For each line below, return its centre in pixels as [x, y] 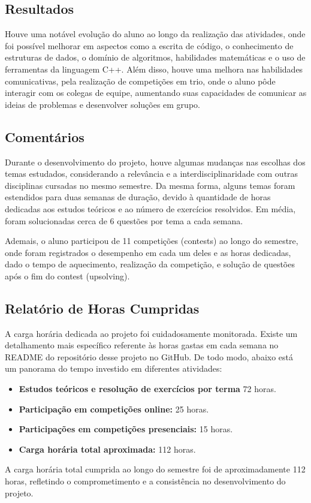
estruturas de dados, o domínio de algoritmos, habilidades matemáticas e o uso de [155, 57]
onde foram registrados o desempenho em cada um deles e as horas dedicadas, [148, 252]
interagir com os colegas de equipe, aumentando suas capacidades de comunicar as [156, 93]
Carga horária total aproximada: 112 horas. [107, 449]
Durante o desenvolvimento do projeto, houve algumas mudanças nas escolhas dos [155, 162]
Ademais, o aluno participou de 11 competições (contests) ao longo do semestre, [152, 241]
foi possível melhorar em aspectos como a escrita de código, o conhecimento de [149, 45]
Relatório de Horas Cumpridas [102, 308]
